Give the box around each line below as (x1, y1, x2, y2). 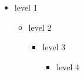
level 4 (56, 60, 80, 73)
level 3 (42, 41, 66, 53)
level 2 (28, 21, 52, 33)
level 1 (14, 1, 38, 13)
